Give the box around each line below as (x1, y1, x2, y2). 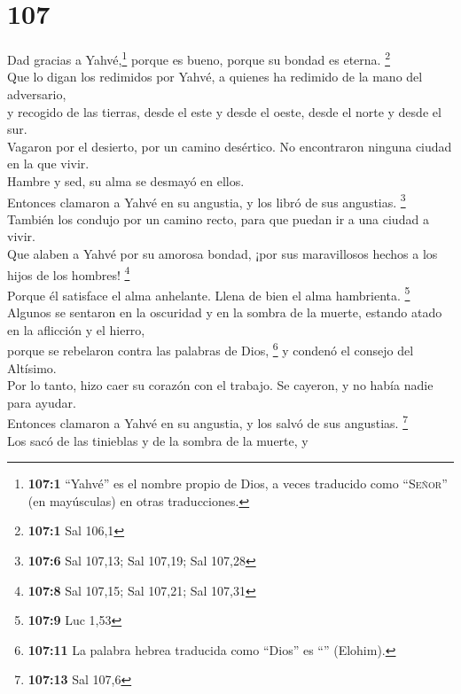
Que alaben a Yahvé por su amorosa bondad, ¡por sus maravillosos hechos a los (7, 244, 438, 262)
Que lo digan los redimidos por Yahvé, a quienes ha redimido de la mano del (7, 67, 423, 86)
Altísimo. (7, 358, 57, 377)
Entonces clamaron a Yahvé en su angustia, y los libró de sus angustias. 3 (7, 190, 406, 211)
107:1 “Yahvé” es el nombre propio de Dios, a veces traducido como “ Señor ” (27, 474, 448, 493)
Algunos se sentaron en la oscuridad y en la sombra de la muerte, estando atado (7, 303, 442, 322)
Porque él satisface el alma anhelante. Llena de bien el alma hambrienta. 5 (7, 283, 410, 304)
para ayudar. (7, 393, 76, 411)
